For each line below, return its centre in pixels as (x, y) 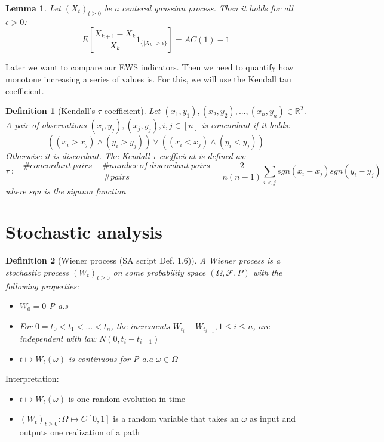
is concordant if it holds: (246, 125)
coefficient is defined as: (202, 156)
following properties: (42, 285)
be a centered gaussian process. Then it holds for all (199, 8)
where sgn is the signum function (66, 191)
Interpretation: (32, 378)
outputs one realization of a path (79, 432)
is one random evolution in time (127, 398)
